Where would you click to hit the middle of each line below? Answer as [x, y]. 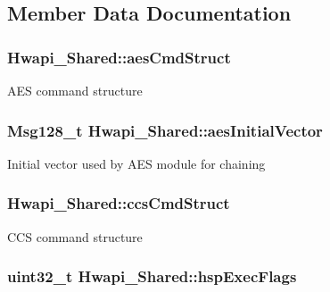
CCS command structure [75, 236]
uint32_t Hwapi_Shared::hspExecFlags [152, 276]
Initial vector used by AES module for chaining [136, 163]
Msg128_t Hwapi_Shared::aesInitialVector [165, 130]
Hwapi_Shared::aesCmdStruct [119, 57]
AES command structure [75, 90]
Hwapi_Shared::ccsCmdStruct [119, 203]
